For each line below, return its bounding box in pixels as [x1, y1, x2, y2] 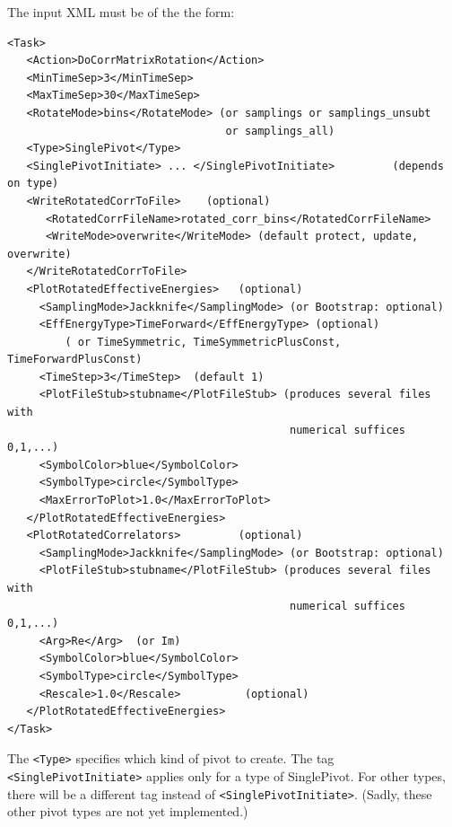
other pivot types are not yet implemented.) [7, 802, 248, 821]
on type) [7, 177, 59, 190]
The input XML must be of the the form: [7, 3, 235, 21]
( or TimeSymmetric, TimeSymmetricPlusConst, [65, 335, 342, 348]
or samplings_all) [225, 124, 335, 137]
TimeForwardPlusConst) [7, 353, 143, 366]
